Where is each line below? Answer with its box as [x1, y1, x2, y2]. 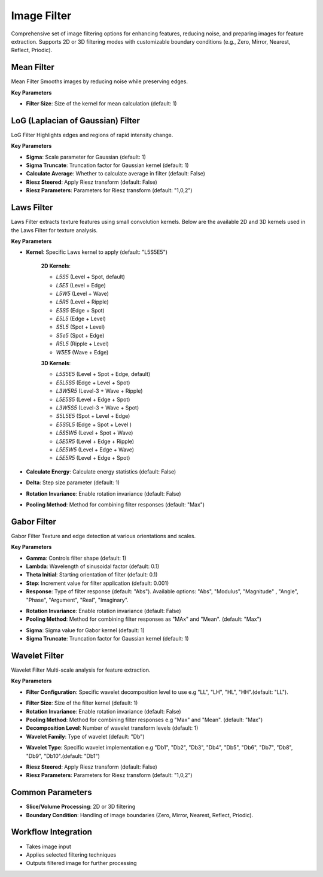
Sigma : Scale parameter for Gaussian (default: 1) [26, 153, 147, 160]
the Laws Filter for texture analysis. [11, 226, 98, 233]
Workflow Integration [11, 827, 93, 837]
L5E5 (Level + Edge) [56, 281, 106, 289]
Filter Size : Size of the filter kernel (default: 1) [26, 699, 138, 706]
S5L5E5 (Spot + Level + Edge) [56, 412, 130, 420]
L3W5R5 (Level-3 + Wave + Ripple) [56, 387, 143, 395]
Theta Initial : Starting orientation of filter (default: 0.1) [26, 571, 158, 578]
